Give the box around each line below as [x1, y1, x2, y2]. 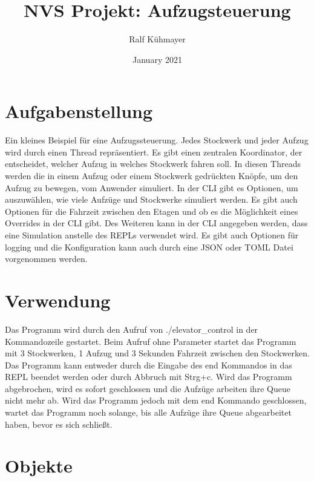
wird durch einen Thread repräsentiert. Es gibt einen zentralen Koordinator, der [5, 145, 303, 158]
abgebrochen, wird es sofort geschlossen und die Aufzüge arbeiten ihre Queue [5, 382, 290, 394]
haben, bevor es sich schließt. [5, 417, 113, 430]
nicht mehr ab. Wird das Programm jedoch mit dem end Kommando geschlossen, [5, 394, 307, 407]
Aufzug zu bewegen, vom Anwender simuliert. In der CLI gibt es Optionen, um [5, 181, 298, 194]
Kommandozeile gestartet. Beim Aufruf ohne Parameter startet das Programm [5, 335, 296, 347]
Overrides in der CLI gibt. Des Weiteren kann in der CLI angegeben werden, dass [5, 217, 308, 229]
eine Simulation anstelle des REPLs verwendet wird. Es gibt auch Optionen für [5, 229, 299, 241]
